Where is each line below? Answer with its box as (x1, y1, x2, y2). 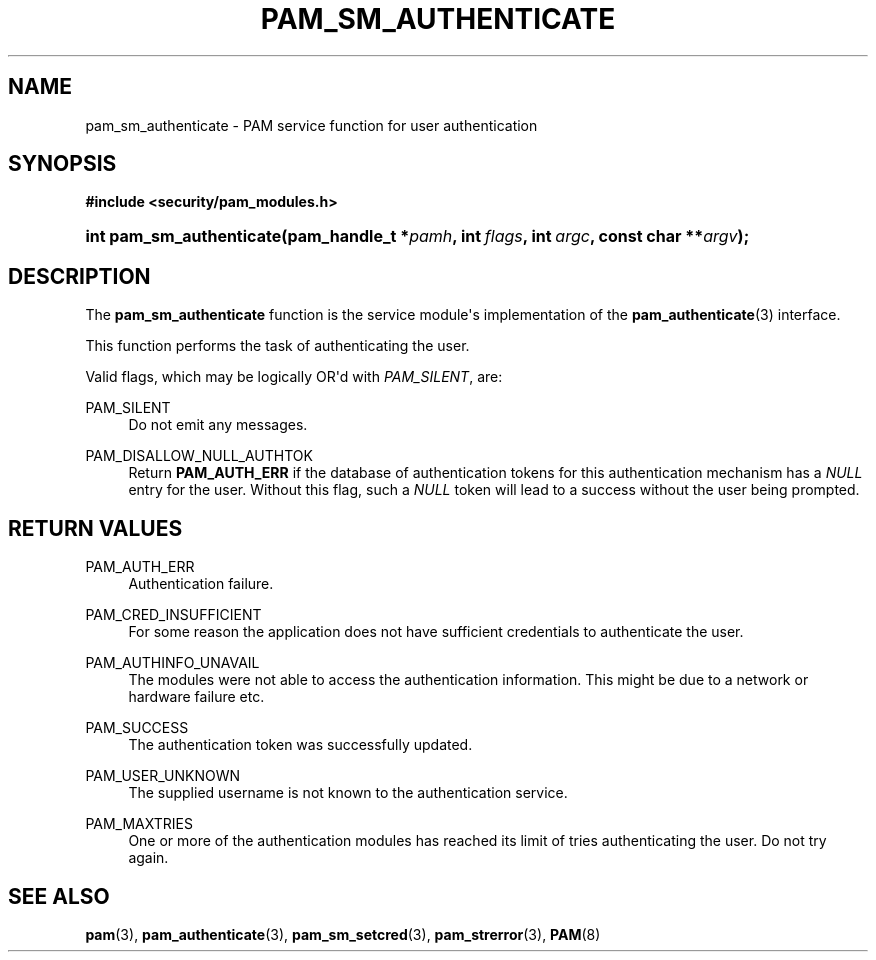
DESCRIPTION (8, 263, 151, 289)
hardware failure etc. (128, 688, 265, 706)
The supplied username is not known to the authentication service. (128, 784, 568, 802)
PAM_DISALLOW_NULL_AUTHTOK (85, 447, 313, 465)
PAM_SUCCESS (85, 719, 189, 737)
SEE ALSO (8, 883, 110, 909)
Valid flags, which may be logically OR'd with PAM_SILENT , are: (85, 368, 503, 386)
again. (128, 849, 169, 867)
